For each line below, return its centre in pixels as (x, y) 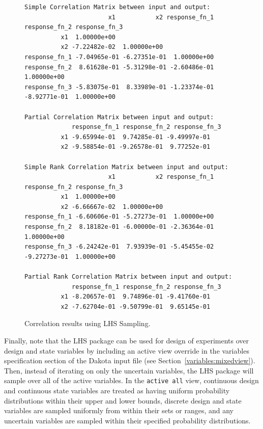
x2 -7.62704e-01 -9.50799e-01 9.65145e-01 (136, 306)
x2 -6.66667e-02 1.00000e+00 (112, 207)
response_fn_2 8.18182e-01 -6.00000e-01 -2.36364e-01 (119, 227)
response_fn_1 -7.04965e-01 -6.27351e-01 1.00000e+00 (119, 57)
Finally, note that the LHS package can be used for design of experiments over (127, 340)
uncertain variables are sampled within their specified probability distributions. (127, 420)
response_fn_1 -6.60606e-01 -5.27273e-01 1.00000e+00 (119, 217)
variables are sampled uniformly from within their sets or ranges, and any (119, 410)
